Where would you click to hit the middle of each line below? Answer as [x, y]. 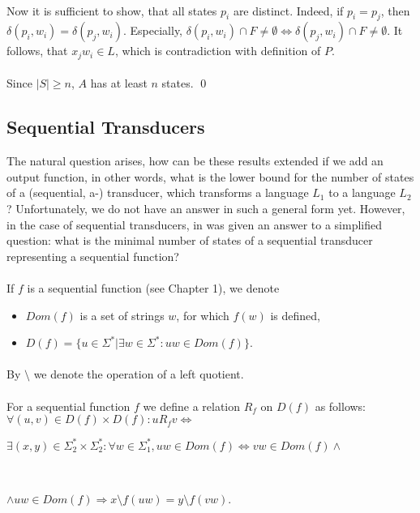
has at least [119, 83]
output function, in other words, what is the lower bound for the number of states [210, 176]
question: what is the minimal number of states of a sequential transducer [190, 240]
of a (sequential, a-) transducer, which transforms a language [158, 192]
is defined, [295, 315]
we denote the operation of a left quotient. [139, 374]
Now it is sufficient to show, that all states [112, 10]
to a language [362, 192]
